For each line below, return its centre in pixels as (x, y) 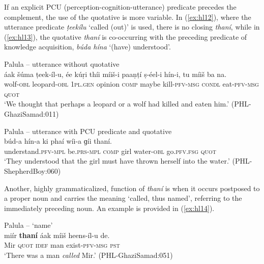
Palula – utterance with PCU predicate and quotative (88, 131)
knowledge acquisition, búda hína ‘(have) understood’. (87, 47)
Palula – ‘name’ (28, 225)
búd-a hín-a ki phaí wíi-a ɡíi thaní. (58, 141)
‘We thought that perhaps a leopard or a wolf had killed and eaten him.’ (117, 104)
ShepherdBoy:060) (33, 170)
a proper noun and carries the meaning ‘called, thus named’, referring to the (123, 198)
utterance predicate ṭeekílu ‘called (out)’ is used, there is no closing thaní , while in (132, 27)
